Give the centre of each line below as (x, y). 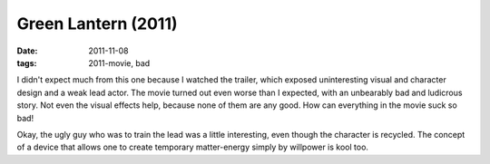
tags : (27, 63)
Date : (27, 51)
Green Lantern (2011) (97, 24)
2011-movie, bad (119, 63)
